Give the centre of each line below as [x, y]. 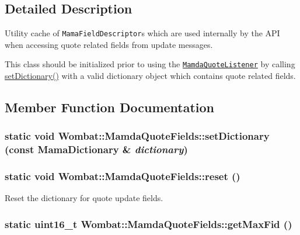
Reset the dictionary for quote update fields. [84, 198]
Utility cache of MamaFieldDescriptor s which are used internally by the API [142, 33]
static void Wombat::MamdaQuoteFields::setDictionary [137, 136]
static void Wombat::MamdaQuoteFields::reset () [123, 176]
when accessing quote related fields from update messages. [109, 44]
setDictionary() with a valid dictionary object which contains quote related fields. [150, 76]
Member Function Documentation [110, 107]
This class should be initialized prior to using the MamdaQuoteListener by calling [150, 64]
